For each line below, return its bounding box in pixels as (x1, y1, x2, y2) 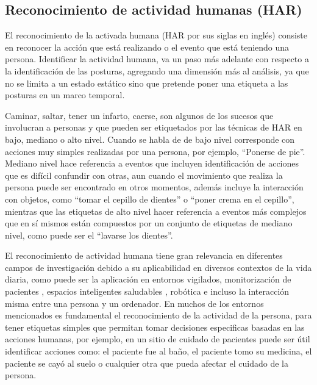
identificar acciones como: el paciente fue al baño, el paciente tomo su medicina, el (5, 345, 312, 358)
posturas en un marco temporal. (5, 88, 125, 101)
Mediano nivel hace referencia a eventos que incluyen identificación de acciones (5, 157, 299, 170)
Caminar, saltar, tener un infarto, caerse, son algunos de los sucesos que (5, 109, 274, 121)
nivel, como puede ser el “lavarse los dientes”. (5, 228, 173, 241)
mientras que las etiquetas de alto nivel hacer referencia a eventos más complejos (5, 204, 307, 217)
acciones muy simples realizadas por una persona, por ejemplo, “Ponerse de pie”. (5, 145, 305, 157)
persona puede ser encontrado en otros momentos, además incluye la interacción (5, 181, 304, 193)
